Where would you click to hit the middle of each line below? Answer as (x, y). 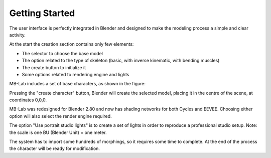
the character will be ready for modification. (55, 148)
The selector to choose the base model (62, 53)
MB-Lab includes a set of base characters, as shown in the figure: (77, 84)
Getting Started (42, 13)
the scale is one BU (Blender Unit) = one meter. (58, 132)
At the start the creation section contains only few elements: (72, 44)
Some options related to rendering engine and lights (76, 74)
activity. (18, 35)
